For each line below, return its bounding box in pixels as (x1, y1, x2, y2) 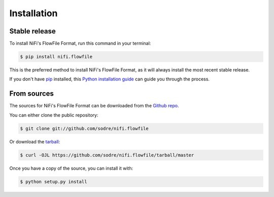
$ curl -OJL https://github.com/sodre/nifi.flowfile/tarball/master (20, 152, 194, 158)
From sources (9, 89, 54, 98)
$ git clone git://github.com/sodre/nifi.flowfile (20, 126, 149, 131)
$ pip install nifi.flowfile (20, 54, 93, 60)
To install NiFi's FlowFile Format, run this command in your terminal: (9, 41, 151, 47)
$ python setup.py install (20, 179, 87, 184)
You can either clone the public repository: (9, 112, 98, 118)
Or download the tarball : (9, 138, 60, 144)
